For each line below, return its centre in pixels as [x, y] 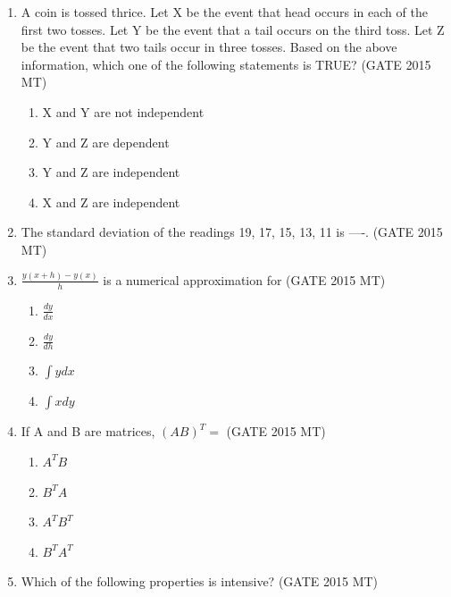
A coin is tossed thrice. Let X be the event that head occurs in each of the [224, 12]
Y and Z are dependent [106, 142]
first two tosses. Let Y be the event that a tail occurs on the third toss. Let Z [233, 29]
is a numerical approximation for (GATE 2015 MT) [244, 279]
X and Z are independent [111, 202]
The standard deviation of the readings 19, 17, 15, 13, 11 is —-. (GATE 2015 [232, 232]
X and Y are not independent [123, 111]
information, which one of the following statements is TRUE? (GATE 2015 [226, 64]
